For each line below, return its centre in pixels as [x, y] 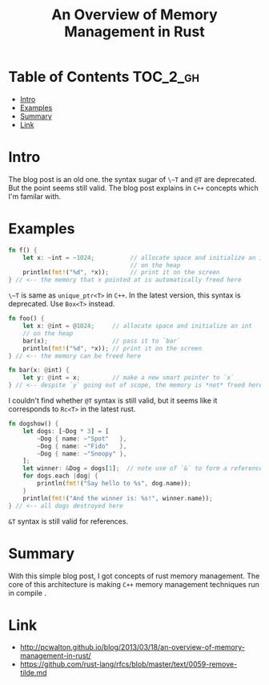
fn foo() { [26, 318]
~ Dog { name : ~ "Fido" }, [82, 446]
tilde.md [33, 673]
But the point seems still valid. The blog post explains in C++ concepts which [133, 188]
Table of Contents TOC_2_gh [104, 77]
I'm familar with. [35, 196]
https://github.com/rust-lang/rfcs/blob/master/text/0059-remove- [128, 664]
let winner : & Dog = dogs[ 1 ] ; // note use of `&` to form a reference [143, 468]
